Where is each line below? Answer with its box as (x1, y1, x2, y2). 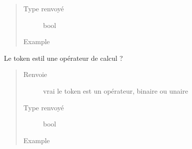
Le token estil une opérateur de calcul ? (4, 52, 123, 63)
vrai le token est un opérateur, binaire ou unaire (43, 85, 188, 96)
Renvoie (23, 69, 47, 79)
